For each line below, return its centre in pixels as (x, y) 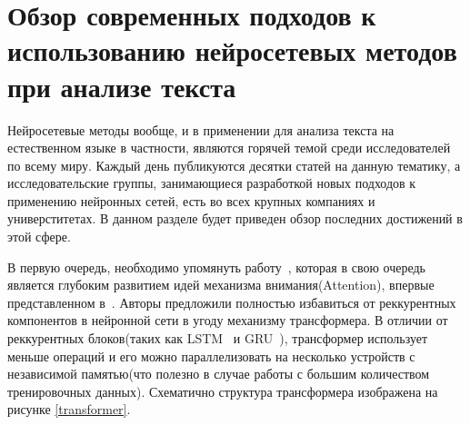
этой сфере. (39, 237)
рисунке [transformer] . (69, 409)
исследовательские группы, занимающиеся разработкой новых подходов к (212, 183)
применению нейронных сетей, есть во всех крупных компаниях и (191, 200)
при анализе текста (122, 86)
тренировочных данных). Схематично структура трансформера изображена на (223, 391)
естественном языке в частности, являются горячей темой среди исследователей (229, 148)
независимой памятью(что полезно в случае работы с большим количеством (219, 374)
